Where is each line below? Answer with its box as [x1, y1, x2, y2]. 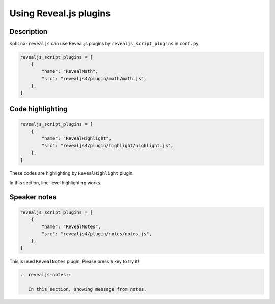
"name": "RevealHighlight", [41, 136, 112, 141]
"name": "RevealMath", [41, 68, 99, 74]
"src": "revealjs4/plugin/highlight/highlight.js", [41, 143, 174, 148]
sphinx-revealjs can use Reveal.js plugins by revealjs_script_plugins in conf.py [9, 41, 199, 47]
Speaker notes [9, 193, 57, 201]
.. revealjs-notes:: [20, 272, 71, 277]
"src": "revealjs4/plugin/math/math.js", [41, 75, 147, 82]
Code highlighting [9, 105, 68, 113]
